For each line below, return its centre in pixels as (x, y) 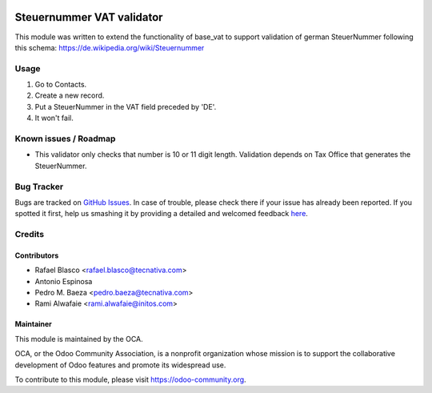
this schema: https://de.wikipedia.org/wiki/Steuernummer (110, 47)
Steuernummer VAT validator (89, 17)
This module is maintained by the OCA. (79, 339)
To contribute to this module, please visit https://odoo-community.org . (131, 379)
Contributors (37, 255)
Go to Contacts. (61, 85)
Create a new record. (70, 95)
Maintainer (33, 324)
